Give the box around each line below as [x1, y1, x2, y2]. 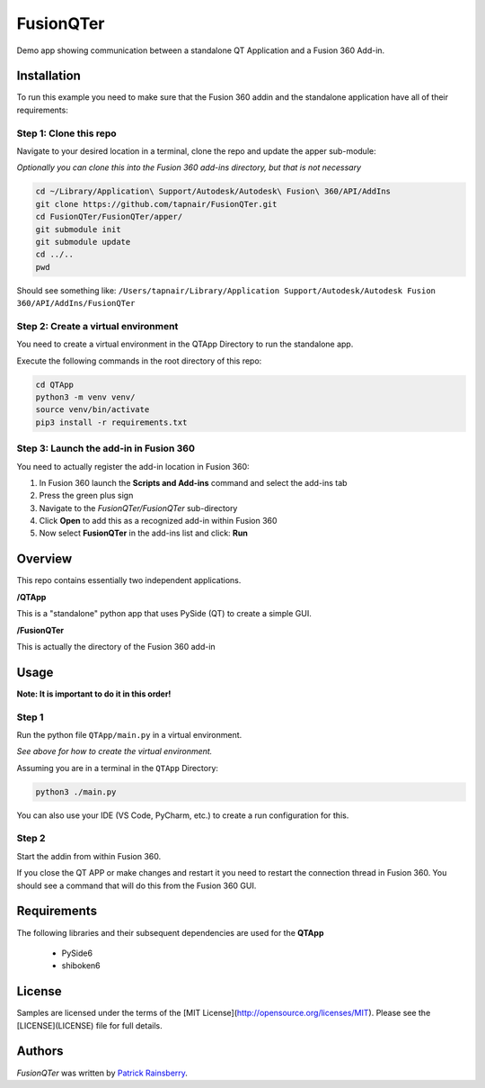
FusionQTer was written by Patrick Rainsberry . [16, 1067, 189, 1078]
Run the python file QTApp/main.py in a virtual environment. [16, 729, 242, 740]
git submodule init [35, 224, 121, 234]
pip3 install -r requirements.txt [35, 417, 188, 427]
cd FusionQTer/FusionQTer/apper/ [35, 211, 183, 222]
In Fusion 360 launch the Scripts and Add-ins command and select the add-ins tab [39, 477, 348, 488]
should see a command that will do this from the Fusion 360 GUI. [16, 880, 257, 891]
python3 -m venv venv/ [35, 391, 136, 402]
